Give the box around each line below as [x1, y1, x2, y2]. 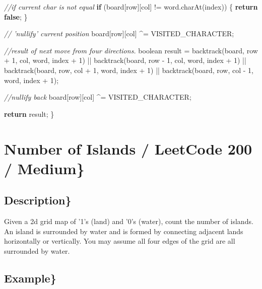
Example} [4, 270, 56, 285]
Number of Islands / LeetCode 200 [4, 138, 252, 159]
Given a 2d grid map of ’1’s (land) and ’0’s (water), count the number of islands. [4, 216, 253, 227]
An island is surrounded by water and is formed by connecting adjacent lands [4, 226, 243, 236]
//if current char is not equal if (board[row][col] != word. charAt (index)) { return [4, 2, 258, 12]
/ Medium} [4, 158, 85, 178]
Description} [4, 192, 72, 208]
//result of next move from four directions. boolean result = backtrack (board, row [4, 45, 258, 55]
